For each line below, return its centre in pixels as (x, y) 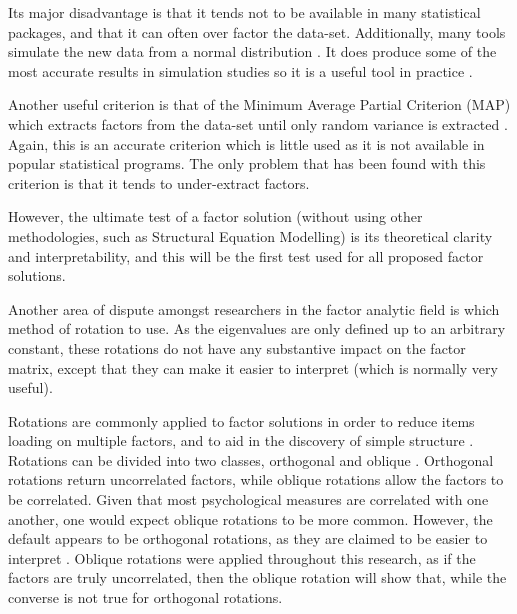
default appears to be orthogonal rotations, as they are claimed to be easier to (248, 538)
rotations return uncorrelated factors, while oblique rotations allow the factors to (256, 479)
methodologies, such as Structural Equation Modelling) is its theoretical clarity (250, 235)
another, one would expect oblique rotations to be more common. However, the (250, 518)
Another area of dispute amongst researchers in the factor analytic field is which (254, 308)
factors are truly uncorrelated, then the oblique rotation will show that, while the (257, 577)
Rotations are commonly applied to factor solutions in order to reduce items (241, 420)
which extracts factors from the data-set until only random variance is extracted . (258, 123)
